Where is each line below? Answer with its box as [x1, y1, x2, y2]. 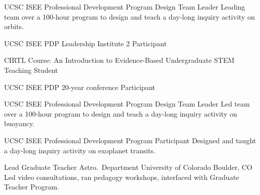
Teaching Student [4, 64, 58, 75]
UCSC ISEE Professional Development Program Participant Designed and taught [4, 135, 256, 145]
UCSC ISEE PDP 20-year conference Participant [4, 81, 155, 92]
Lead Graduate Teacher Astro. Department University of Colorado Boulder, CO [4, 162, 252, 172]
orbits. [4, 21, 24, 32]
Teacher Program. [4, 181, 59, 192]
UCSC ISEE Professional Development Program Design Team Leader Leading [4, 2, 245, 12]
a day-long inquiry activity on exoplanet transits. [4, 145, 156, 155]
